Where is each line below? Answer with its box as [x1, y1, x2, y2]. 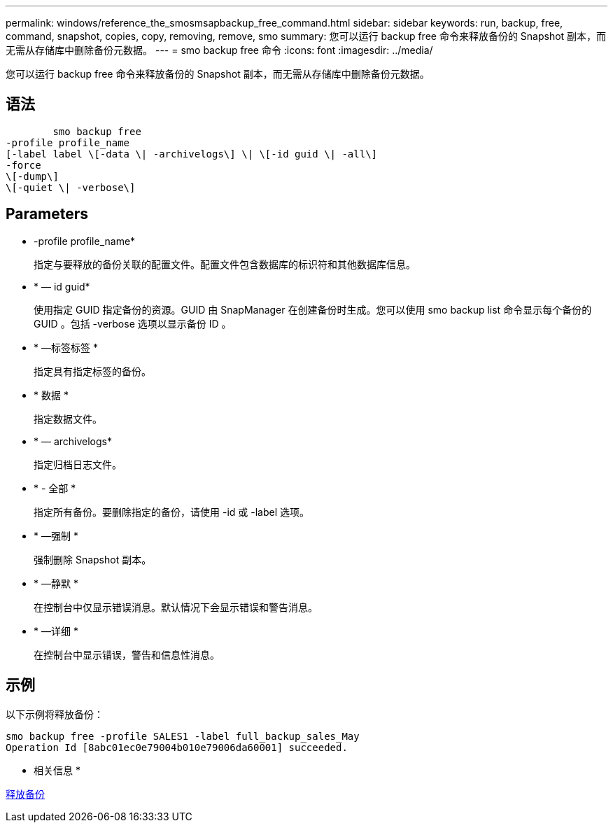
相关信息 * [34, 764, 80, 776]
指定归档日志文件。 [34, 458, 122, 470]
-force [6, 159, 41, 171]
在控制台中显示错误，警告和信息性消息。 [34, 648, 220, 661]
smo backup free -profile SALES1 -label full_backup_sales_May [6, 730, 360, 742]
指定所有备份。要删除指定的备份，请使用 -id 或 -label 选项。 [34, 505, 309, 518]
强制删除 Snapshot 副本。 [34, 553, 152, 566]
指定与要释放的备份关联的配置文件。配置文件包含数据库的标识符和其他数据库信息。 [34, 258, 416, 270]
